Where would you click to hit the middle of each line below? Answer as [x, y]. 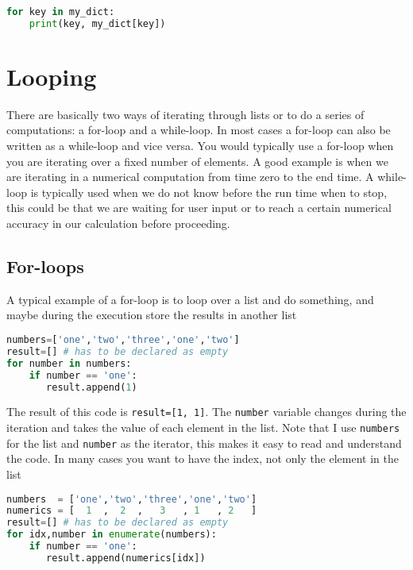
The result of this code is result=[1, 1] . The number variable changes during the [206, 412]
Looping [52, 76]
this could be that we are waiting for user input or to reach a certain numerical [199, 208]
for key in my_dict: [61, 12]
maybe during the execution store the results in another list [152, 315]
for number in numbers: [69, 363]
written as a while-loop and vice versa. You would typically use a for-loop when [200, 146]
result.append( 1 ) [92, 387]
